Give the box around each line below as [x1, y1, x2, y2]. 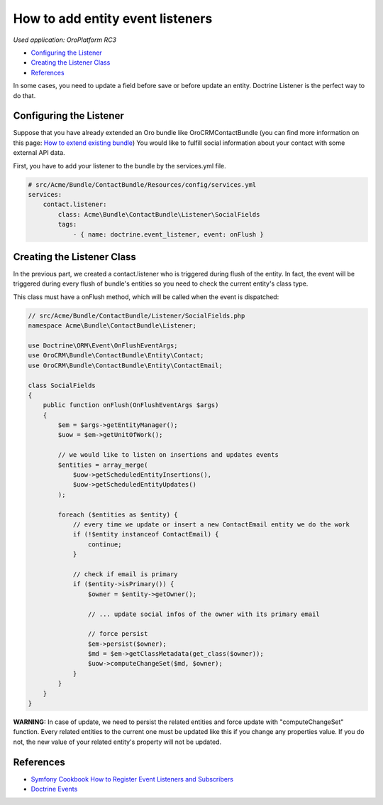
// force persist [87, 630, 148, 638]
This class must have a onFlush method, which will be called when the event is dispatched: [13, 292, 279, 301]
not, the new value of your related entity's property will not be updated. [13, 738, 222, 746]
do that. [13, 91, 36, 99]
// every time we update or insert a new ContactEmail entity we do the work [72, 520, 350, 529]
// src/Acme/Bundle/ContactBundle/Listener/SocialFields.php [28, 311, 245, 320]
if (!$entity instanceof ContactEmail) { [72, 530, 219, 539]
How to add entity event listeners [13, 11, 213, 26]
